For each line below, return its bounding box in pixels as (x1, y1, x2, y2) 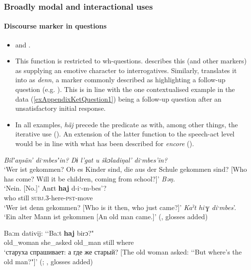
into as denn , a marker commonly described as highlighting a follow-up (15, 75, 225, 85)
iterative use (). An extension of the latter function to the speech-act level (15, 129, 235, 139)
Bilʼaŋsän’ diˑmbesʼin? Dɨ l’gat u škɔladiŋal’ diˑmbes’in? (4, 154, 167, 165)
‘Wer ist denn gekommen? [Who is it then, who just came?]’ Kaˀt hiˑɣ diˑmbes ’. (4, 202, 236, 212)
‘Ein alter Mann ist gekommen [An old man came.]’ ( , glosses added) (4, 211, 208, 222)
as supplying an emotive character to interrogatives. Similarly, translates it (15, 65, 237, 75)
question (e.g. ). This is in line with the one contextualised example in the (15, 84, 235, 94)
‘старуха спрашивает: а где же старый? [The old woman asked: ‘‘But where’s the (4, 246, 242, 256)
